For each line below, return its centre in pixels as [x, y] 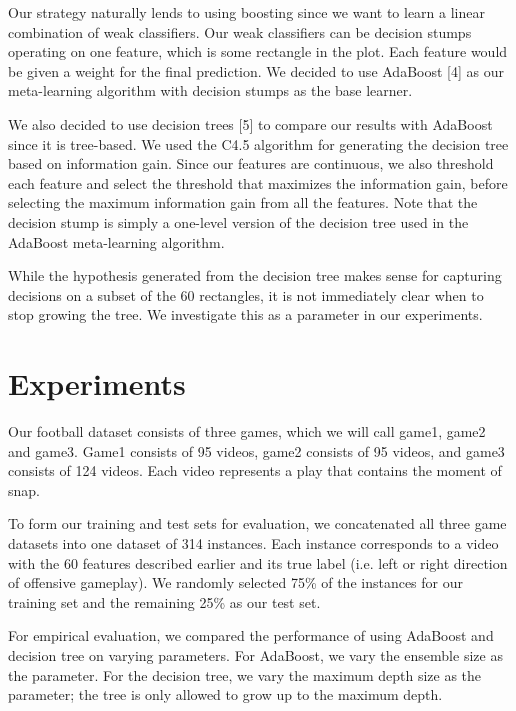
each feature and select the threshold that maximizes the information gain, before [258, 182]
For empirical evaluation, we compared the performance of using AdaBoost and [251, 635]
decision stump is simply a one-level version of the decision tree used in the [238, 221]
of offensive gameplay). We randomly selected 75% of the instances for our [235, 582]
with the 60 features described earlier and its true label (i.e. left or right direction [258, 562]
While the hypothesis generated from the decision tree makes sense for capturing [255, 275]
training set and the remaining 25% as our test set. [164, 601]
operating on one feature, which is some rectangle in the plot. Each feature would [258, 51]
